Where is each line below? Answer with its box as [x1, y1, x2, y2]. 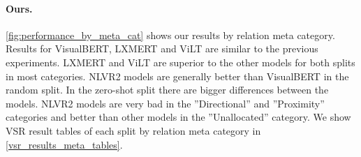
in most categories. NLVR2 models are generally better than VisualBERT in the [6, 68, 349, 83]
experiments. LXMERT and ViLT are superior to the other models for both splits [6, 54, 355, 69]
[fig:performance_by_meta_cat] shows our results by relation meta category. [6, 27, 335, 42]
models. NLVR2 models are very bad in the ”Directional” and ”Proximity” [6, 96, 325, 110]
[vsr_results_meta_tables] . [6, 137, 123, 151]
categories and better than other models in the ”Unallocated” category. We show [6, 110, 351, 124]
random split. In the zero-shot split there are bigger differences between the [6, 82, 329, 97]
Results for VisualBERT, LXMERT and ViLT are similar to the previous [6, 41, 318, 56]
